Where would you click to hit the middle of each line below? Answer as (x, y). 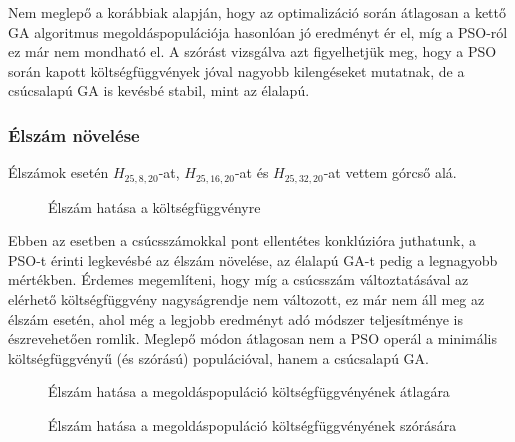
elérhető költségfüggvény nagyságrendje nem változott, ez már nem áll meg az (246, 299)
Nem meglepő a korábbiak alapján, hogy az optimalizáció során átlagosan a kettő (257, 12)
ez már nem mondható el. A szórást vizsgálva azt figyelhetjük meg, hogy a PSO (252, 51)
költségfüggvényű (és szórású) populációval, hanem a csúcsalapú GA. (218, 357)
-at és (251, 172)
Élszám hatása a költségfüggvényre (154, 206)
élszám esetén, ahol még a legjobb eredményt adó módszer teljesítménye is (235, 318)
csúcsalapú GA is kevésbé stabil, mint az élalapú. (159, 90)
